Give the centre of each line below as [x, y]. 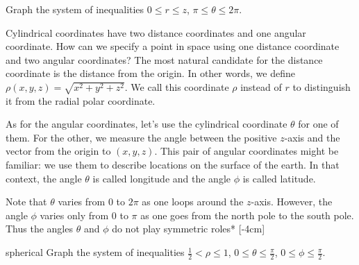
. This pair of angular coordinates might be [247, 151]
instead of [261, 86]
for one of [318, 124]
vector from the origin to [58, 151]
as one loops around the [193, 202]
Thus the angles [39, 229]
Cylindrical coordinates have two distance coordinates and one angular [156, 32]
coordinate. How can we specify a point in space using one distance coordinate [173, 46]
